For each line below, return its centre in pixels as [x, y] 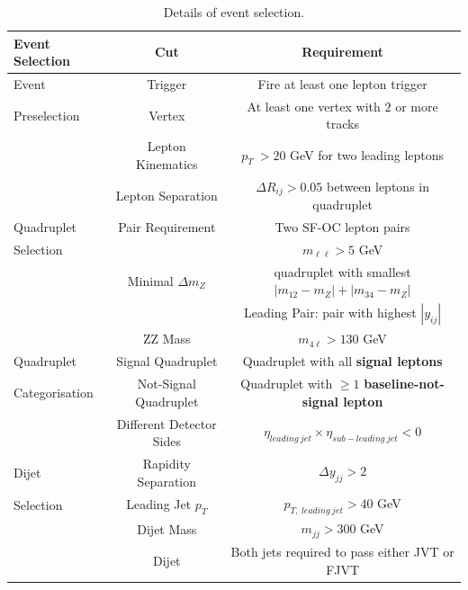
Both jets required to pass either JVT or [342, 552]
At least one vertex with [314, 106]
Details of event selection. [234, 12]
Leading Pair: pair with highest [330, 313]
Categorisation [54, 392]
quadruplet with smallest [342, 271]
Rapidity [166, 463]
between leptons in [378, 186]
